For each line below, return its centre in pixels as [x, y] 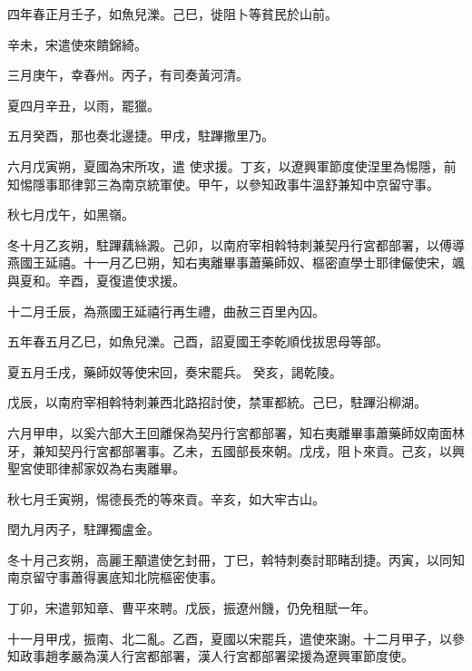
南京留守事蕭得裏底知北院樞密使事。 [115, 577]
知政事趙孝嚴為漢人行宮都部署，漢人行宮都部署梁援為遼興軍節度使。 [211, 656]
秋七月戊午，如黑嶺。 [71, 214]
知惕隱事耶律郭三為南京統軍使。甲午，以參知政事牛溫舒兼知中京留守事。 [223, 184]
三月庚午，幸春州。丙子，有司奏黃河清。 [128, 75]
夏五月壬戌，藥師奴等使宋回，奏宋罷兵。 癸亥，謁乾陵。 [175, 371]
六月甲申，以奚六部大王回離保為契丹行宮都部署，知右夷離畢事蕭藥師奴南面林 [236, 432]
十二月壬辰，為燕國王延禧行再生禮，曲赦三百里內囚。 [166, 311]
